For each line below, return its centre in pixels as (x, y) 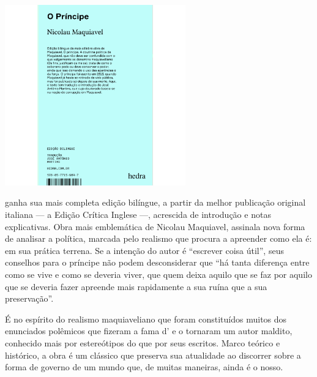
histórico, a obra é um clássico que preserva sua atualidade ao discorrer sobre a (153, 355)
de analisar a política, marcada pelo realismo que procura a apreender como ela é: (158, 238)
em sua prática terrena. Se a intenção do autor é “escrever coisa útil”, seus (144, 250)
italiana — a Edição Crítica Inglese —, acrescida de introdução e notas (138, 214)
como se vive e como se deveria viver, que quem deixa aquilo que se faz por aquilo (158, 274)
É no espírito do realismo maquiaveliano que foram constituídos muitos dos (146, 319)
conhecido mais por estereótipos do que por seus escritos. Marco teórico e (143, 342)
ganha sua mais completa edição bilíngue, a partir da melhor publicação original (155, 202)
